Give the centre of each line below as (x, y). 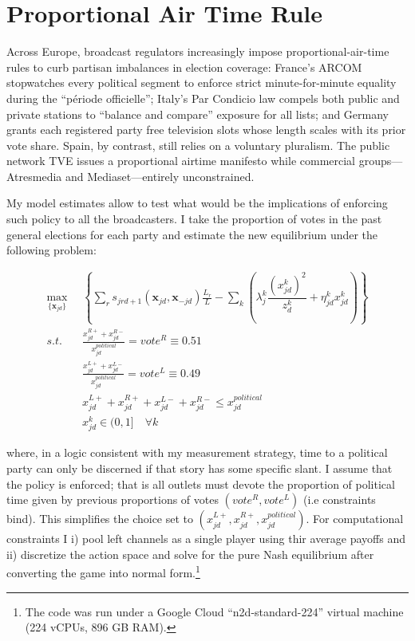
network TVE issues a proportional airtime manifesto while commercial (181, 161)
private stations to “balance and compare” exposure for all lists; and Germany (198, 114)
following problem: (51, 250)
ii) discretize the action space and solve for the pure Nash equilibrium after (190, 554)
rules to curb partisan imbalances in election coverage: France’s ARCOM (184, 67)
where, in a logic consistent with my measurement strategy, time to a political (197, 452)
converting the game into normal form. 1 (103, 572)
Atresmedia (34, 176)
